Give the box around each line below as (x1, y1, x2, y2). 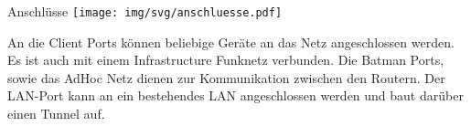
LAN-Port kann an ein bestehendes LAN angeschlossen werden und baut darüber (7, 86, 464, 105)
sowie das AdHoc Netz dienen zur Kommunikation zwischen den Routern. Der (7, 68, 445, 87)
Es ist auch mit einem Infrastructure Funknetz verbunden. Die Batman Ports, (7, 50, 444, 69)
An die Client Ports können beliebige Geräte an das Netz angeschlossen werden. (7, 32, 455, 51)
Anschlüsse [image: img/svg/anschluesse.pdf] (7, 2, 283, 20)
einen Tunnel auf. (7, 104, 105, 123)
